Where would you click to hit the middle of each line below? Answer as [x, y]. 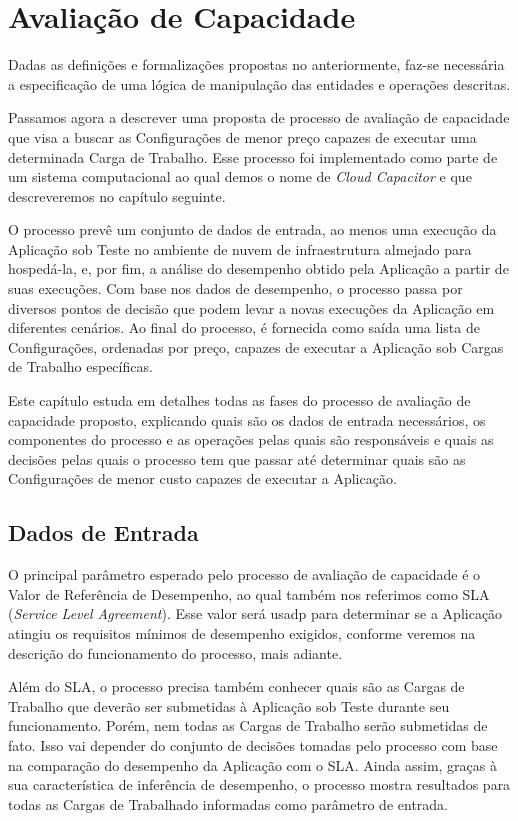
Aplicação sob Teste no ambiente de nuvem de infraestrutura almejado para [240, 248]
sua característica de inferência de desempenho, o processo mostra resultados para [259, 784]
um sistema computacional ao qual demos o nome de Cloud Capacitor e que [240, 176]
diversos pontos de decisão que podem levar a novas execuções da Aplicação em [251, 307]
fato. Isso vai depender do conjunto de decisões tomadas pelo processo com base [253, 744]
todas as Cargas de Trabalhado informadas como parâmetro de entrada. [228, 803]
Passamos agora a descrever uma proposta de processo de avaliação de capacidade [259, 117]
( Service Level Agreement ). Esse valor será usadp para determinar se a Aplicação [255, 613]
